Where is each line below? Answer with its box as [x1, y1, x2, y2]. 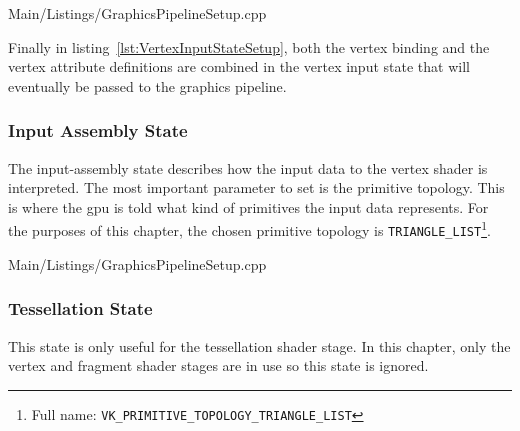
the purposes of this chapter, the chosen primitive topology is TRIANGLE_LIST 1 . [8, 217, 491, 241]
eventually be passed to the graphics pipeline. [8, 75, 287, 96]
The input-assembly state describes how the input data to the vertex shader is [8, 157, 488, 178]
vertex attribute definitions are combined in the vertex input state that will [8, 56, 470, 77]
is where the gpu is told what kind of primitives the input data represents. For [8, 196, 489, 217]
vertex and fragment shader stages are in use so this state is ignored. [8, 355, 429, 376]
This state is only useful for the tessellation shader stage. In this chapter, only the [8, 335, 511, 356]
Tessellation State [8, 296, 153, 321]
